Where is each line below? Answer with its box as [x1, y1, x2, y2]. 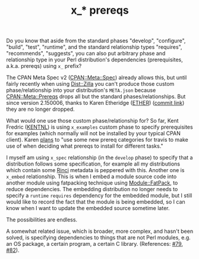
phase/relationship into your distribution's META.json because [6, 87, 156, 94]
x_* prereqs [71, 4, 129, 17]
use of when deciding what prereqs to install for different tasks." [6, 142, 163, 149]
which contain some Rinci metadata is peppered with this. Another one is [6, 167, 185, 174]
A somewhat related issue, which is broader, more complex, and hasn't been [6, 227, 194, 235]
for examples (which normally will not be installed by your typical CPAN [6, 130, 181, 137]
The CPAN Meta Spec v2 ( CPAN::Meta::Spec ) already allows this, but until [6, 74, 187, 81]
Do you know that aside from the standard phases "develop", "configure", [6, 37, 186, 45]
